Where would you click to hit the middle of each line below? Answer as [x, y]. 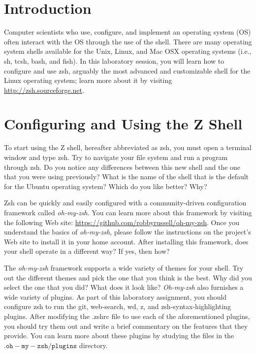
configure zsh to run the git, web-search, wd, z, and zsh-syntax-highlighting [117, 306]
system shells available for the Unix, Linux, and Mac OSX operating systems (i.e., [128, 51]
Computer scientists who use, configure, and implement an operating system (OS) [128, 32]
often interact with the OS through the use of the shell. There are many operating [128, 41]
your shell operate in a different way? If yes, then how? [87, 251]
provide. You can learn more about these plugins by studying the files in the [119, 335]
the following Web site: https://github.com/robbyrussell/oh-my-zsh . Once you [122, 222]
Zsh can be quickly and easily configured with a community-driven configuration [125, 203]
